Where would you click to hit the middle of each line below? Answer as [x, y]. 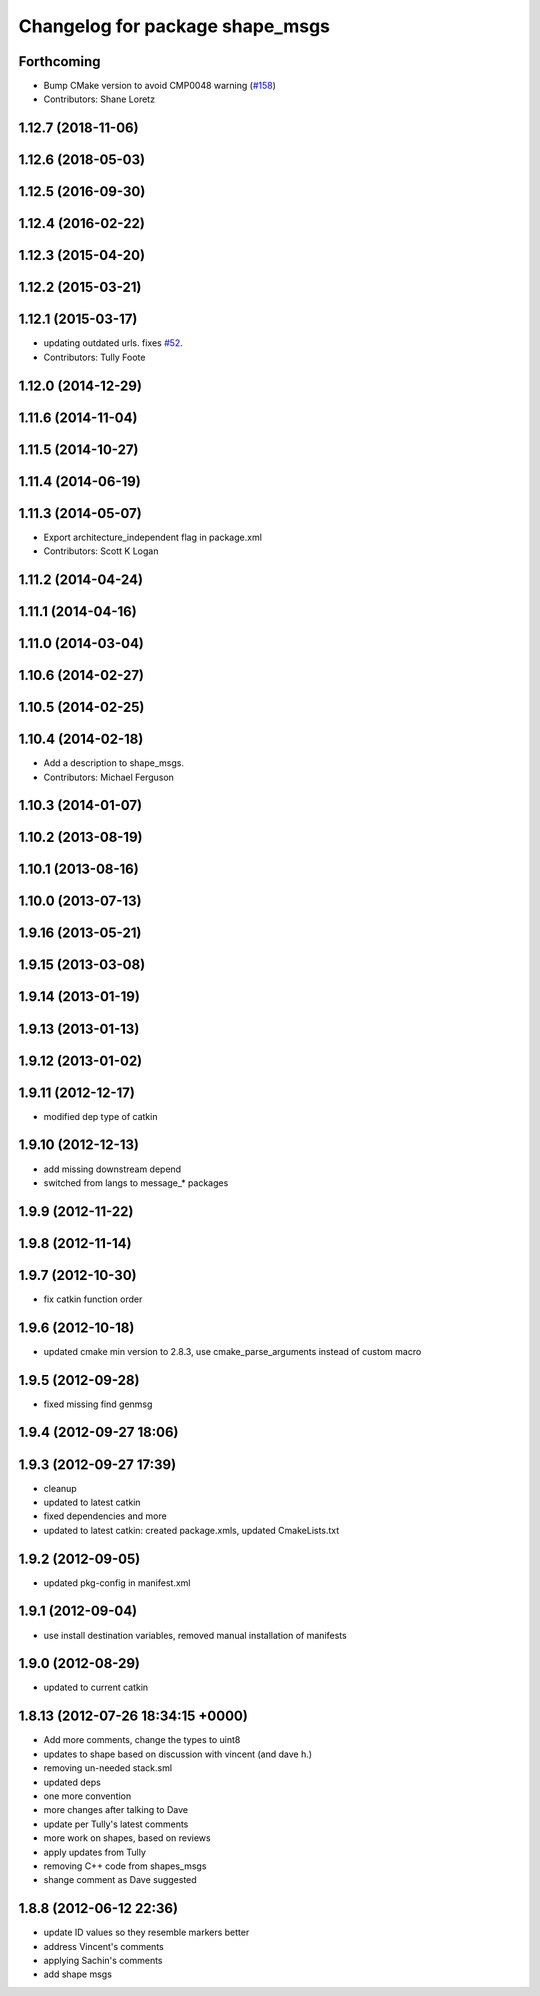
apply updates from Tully [95, 1852]
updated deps [72, 1782]
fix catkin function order [93, 1299]
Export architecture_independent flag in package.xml [152, 537]
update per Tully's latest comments [116, 1824]
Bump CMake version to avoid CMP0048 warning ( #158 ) [160, 86]
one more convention [87, 1796]
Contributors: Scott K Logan [101, 551]
